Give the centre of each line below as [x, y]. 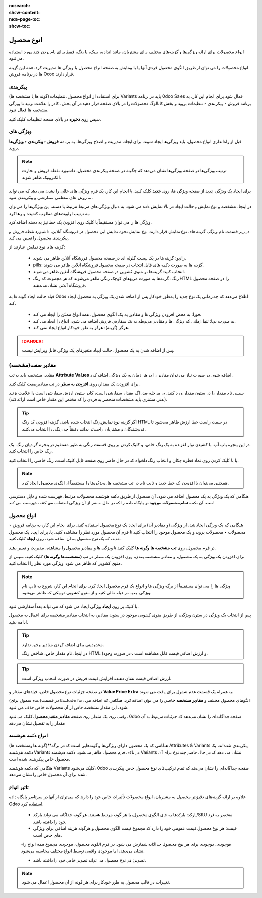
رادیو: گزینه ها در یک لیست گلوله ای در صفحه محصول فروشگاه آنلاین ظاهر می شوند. [110, 258]
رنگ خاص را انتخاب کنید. [31, 451]
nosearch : [19, 6]
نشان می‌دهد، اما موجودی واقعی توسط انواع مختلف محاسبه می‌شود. [83, 851]
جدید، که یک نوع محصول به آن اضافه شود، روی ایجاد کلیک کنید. [65, 539]
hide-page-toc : [25, 19]
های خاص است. [48, 835]
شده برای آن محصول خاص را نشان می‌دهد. [48, 775]
